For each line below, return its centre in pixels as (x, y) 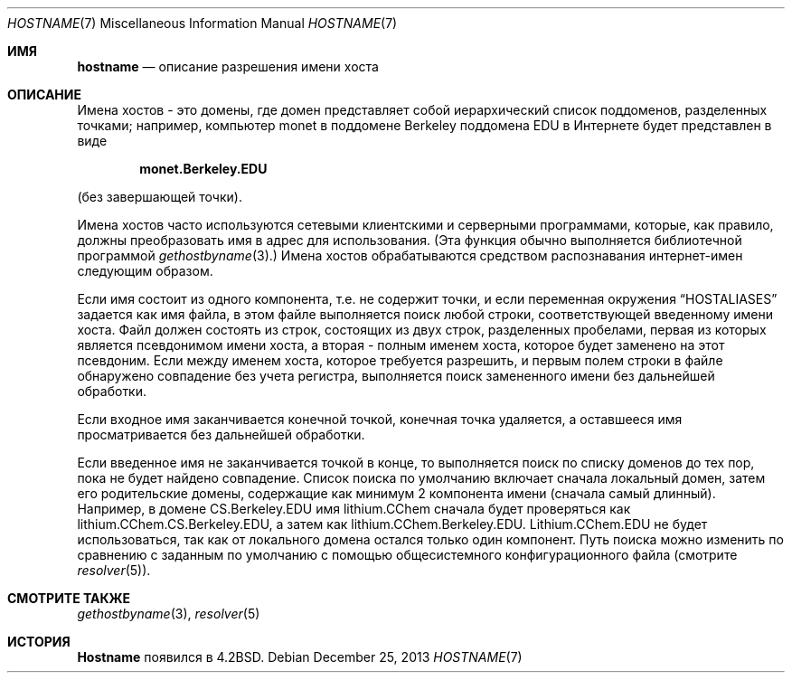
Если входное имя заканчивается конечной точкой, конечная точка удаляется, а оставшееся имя (380, 419)
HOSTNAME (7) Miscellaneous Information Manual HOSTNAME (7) (203, 23)
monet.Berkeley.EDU (203, 169)
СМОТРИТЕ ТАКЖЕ (69, 598)
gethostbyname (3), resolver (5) (169, 614)
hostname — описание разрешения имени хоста (228, 66)
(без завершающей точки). (160, 197)
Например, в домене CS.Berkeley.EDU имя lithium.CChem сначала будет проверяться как (354, 509)
